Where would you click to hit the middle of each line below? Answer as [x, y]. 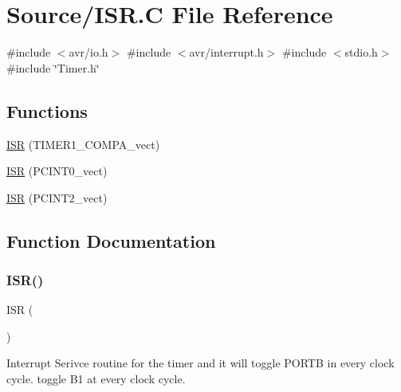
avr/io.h [88, 52]
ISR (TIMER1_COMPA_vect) [83, 144]
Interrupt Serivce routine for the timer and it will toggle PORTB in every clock [200, 363]
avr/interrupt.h [226, 52]
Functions [47, 110]
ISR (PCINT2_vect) [57, 197]
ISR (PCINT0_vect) [57, 171]
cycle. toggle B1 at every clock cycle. [96, 379]
